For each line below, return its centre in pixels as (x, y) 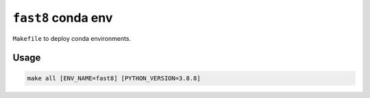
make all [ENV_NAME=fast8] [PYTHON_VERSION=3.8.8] (114, 78)
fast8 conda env (63, 18)
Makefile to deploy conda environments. (72, 38)
